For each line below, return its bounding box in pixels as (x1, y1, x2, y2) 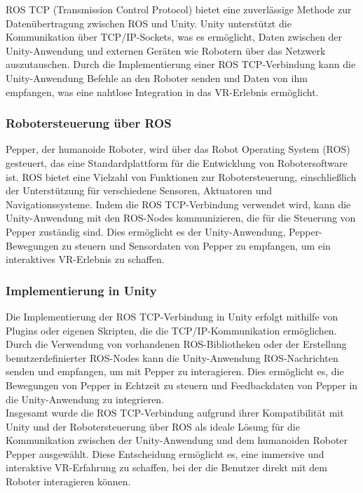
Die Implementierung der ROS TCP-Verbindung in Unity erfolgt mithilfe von (6, 309, 338, 323)
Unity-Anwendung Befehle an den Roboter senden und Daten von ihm (6, 70, 308, 85)
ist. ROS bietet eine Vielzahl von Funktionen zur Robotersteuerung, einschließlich (6, 169, 357, 184)
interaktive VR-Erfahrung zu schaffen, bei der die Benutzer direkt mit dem (6, 460, 328, 475)
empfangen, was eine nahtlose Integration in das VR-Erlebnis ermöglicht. (6, 84, 319, 99)
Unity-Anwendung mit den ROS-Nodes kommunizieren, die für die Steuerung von (6, 210, 356, 225)
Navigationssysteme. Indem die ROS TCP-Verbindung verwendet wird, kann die (6, 196, 351, 211)
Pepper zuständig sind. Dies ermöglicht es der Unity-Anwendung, (6, 224, 286, 238)
